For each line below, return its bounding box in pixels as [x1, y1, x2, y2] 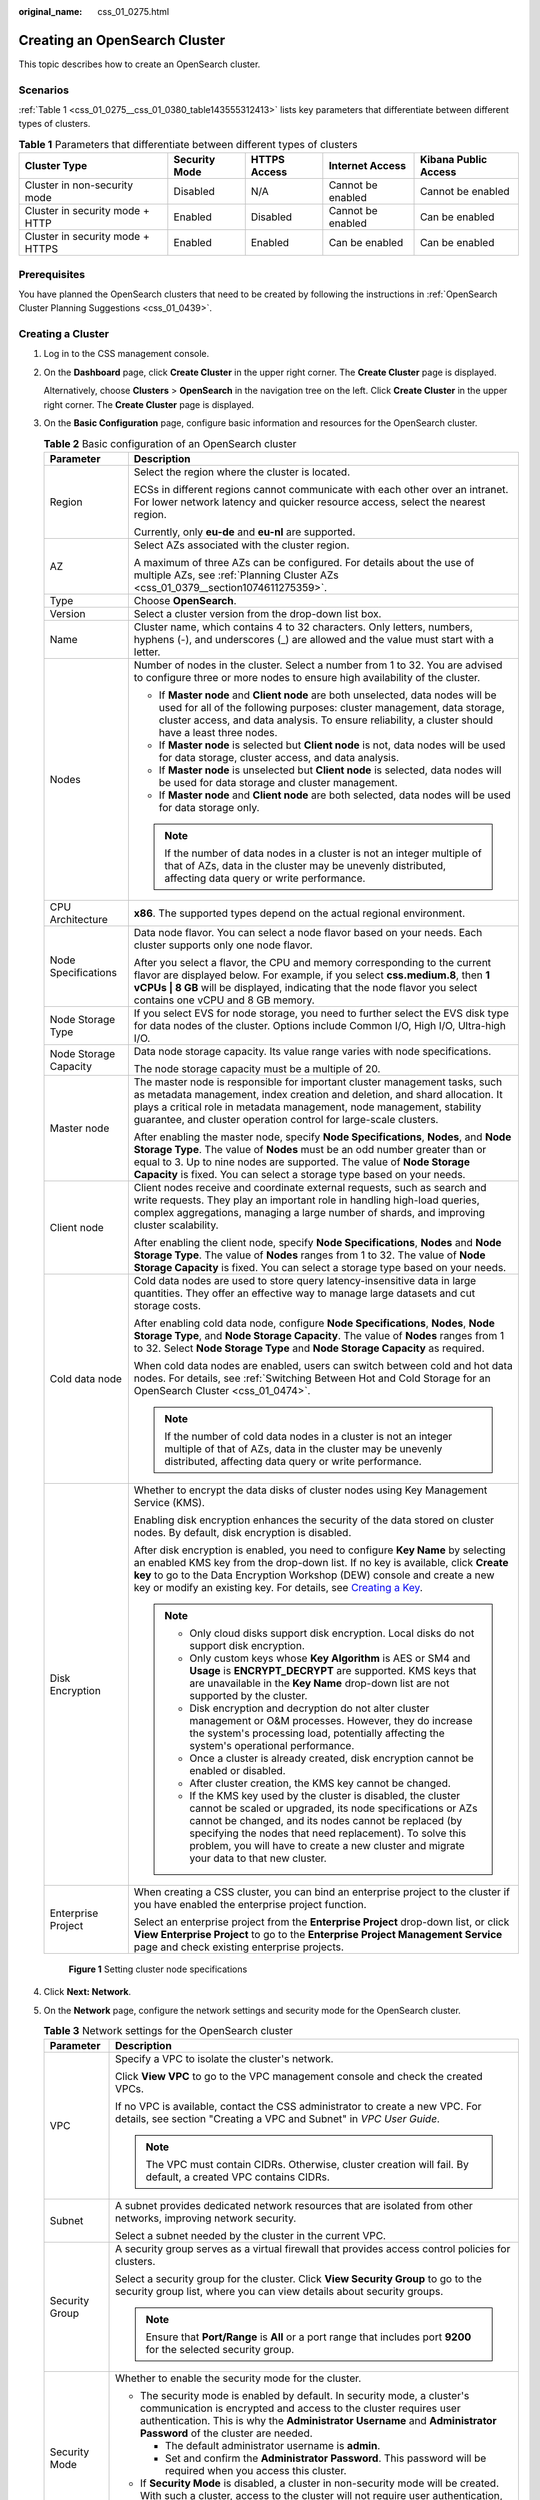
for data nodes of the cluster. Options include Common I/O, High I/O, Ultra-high [133, 1018, 507, 1032]
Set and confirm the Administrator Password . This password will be [165, 2451, 487, 2465]
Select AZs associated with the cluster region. [133, 538, 350, 552]
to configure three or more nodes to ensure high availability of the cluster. [133, 670, 481, 684]
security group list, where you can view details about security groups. [115, 2285, 444, 2299]
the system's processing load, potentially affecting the [189, 1726, 445, 1740]
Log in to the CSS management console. [43, 348, 210, 360]
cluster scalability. [133, 1218, 219, 1232]
